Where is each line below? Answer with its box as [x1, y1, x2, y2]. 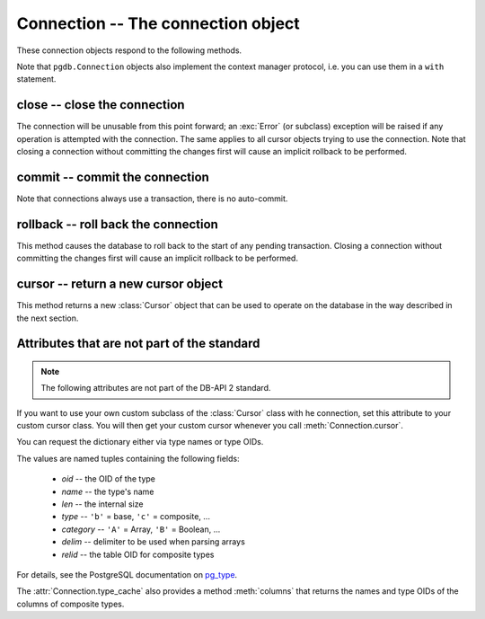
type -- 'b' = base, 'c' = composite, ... [61, 511, 211, 522]
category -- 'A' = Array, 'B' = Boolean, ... [61, 524, 221, 535]
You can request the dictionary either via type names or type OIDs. [16, 437, 264, 447]
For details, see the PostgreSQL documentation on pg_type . [16, 570, 238, 579]
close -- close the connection [16, 97, 185, 112]
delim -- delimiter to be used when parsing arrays [61, 536, 246, 547]
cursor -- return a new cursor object [16, 277, 224, 292]
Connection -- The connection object [16, 13, 300, 33]
